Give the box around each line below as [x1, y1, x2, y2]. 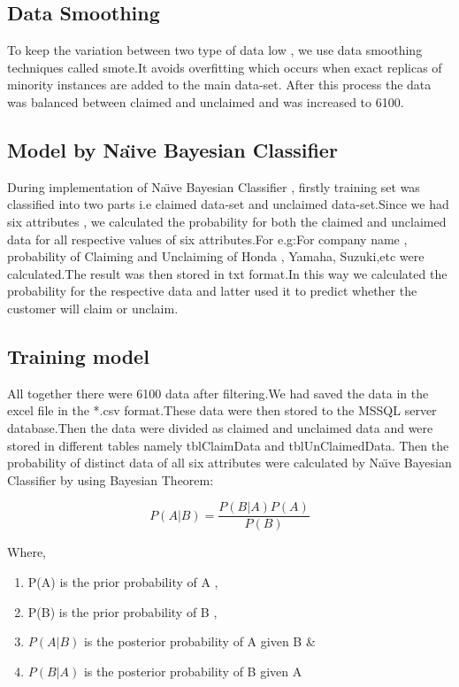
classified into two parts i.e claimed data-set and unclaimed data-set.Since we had [7, 195, 449, 213]
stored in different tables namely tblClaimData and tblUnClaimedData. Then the [7, 436, 449, 454]
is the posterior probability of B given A [83, 661, 302, 680]
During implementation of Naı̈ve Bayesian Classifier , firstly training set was [7, 177, 420, 196]
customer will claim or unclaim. [7, 298, 179, 317]
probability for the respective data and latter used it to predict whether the [7, 282, 417, 300]
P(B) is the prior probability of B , [27, 602, 218, 621]
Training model [7, 342, 149, 369]
